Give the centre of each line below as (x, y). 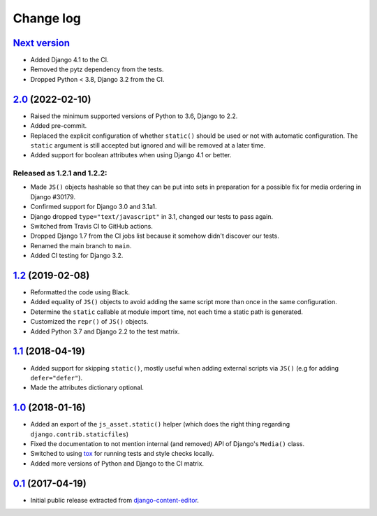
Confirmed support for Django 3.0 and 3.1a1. (94, 207)
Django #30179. (53, 196)
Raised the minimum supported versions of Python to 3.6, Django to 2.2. (134, 116)
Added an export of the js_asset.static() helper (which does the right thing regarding (160, 424)
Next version (41, 43)
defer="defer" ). (57, 378)
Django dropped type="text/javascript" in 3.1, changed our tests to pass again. (152, 216)
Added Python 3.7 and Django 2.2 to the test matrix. (105, 331)
